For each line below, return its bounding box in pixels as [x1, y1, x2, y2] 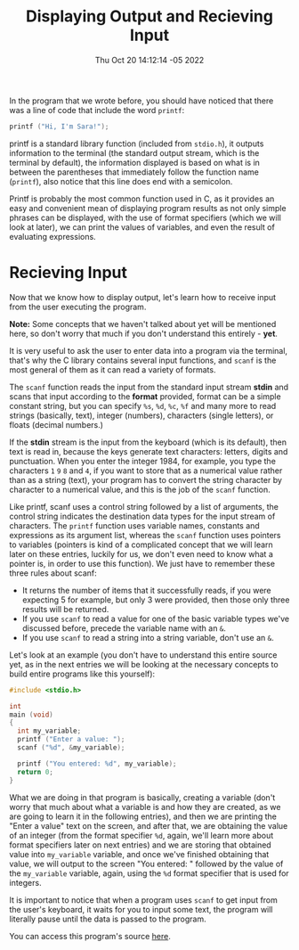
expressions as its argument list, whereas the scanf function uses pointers [9, 529, 281, 540]
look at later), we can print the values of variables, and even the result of [9, 221, 276, 233]
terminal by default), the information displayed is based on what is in [9, 157, 261, 168]
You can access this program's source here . [9, 930, 171, 941]
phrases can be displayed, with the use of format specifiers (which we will [9, 212, 282, 223]
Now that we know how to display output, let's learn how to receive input [9, 291, 277, 302]
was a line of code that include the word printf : [9, 104, 185, 115]
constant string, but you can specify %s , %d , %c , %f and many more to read [9, 400, 277, 411]
